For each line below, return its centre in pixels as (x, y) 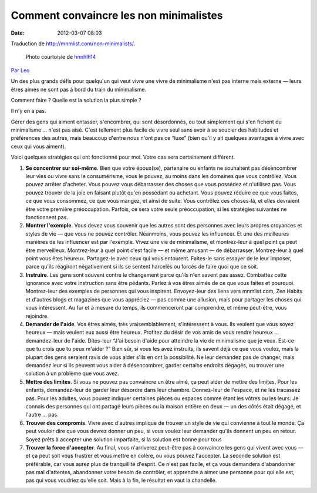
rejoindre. (37, 316)
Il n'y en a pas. (28, 111)
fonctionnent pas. (47, 217)
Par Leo (20, 70)
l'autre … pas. (42, 415)
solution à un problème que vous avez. (72, 374)
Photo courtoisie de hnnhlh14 (61, 57)
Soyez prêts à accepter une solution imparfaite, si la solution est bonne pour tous (124, 439)
